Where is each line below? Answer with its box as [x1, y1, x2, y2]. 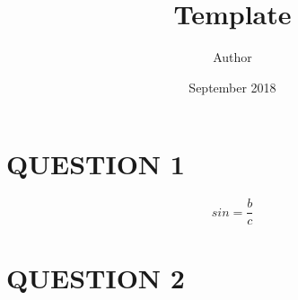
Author [213, 48, 252, 66]
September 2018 [188, 77, 276, 96]
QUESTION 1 [6, 146, 185, 182]
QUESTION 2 [6, 259, 185, 296]
